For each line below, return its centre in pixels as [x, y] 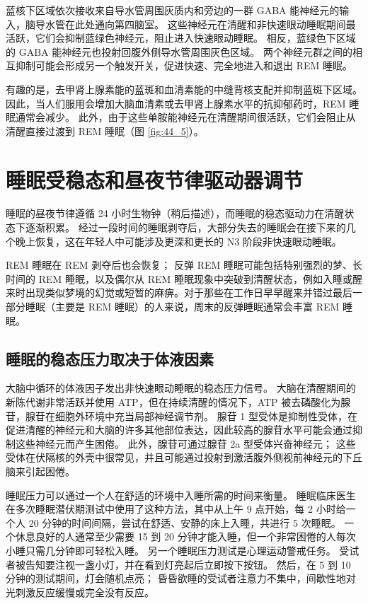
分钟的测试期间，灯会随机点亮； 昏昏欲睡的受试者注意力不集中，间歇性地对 [181, 578]
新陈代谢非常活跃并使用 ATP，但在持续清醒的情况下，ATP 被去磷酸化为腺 [178, 402]
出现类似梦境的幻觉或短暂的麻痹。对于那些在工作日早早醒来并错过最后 [189, 292]
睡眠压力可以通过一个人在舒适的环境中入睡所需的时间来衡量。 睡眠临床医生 [181, 495]
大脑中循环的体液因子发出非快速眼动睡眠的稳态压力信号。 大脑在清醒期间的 [181, 388]
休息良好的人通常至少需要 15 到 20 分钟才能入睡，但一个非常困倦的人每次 [185, 536]
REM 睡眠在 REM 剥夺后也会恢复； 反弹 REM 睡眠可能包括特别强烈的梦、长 [184, 265]
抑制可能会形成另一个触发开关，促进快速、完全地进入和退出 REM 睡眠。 [184, 65]
